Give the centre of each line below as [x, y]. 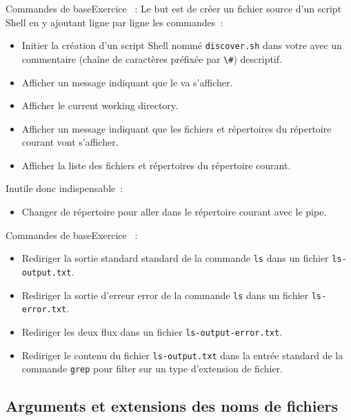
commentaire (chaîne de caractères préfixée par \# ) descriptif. [152, 58]
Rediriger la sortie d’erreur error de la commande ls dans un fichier [165, 295]
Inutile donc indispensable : [64, 188]
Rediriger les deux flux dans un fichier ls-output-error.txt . [152, 331]
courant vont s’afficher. [70, 142]
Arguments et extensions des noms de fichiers [172, 406]
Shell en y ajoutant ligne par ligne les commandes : [114, 22]
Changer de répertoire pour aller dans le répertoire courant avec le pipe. [174, 212]
